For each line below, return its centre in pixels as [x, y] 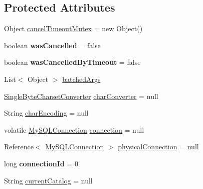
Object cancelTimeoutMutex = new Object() [73, 28]
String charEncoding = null [46, 113]
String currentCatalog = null [48, 180]
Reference [19, 147]
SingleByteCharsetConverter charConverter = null [81, 96]
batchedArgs [81, 79]
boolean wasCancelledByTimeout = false [72, 62]
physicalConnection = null [158, 147]
